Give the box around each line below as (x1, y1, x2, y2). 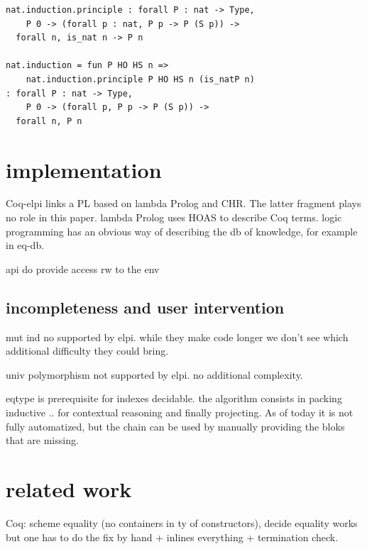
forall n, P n (16, 116, 82, 126)
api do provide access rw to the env (6, 261, 160, 276)
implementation (6, 155, 162, 184)
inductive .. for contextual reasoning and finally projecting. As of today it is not (6, 405, 354, 420)
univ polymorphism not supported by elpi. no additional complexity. (6, 367, 303, 382)
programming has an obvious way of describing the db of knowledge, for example (6, 223, 358, 238)
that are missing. (6, 433, 79, 448)
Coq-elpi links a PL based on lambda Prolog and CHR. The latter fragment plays (6, 196, 361, 211)
